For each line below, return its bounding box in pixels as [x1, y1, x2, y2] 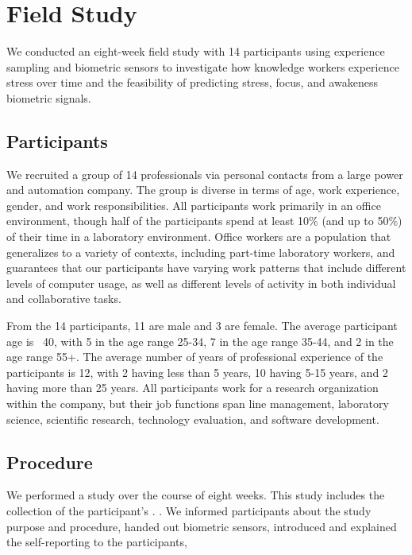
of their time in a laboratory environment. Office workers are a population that [6, 228, 391, 245]
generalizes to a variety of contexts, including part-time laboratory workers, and [6, 243, 395, 260]
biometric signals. [6, 89, 91, 106]
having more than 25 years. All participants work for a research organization [6, 379, 379, 396]
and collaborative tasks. [6, 290, 121, 307]
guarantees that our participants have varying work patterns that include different [6, 259, 406, 276]
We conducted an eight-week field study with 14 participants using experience [6, 43, 385, 60]
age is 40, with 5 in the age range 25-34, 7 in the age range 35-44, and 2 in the [6, 332, 394, 349]
